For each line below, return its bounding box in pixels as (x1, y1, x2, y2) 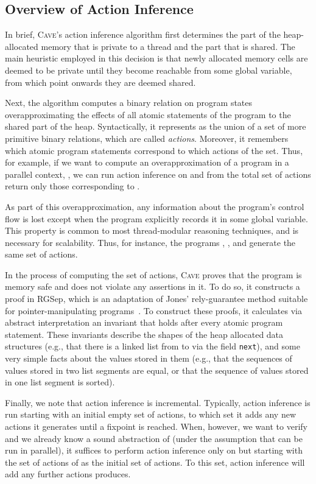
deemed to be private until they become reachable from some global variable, (5, 63, 292, 76)
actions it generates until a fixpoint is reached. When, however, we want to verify (5, 420, 307, 433)
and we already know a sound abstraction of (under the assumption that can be (5, 432, 303, 444)
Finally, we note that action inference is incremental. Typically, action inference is (5, 396, 311, 409)
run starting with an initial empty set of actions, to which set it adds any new (5, 408, 297, 421)
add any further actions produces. (5, 468, 131, 480)
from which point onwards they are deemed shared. (5, 75, 196, 88)
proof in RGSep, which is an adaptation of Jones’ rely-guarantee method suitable (5, 292, 308, 305)
